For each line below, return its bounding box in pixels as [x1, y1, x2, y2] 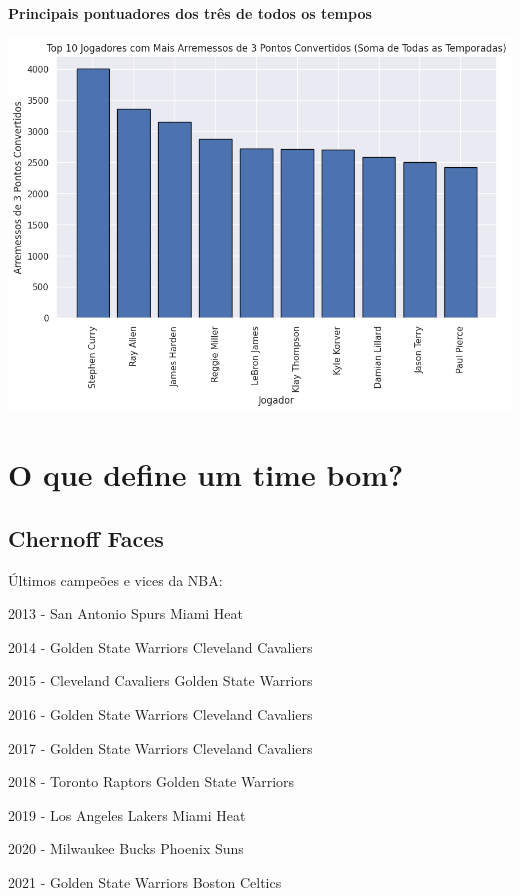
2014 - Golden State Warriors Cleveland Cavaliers [8, 636, 313, 657]
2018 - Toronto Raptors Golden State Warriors [8, 771, 295, 792]
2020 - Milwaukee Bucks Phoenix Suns [8, 838, 244, 859]
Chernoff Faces [8, 522, 164, 553]
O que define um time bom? [8, 454, 404, 495]
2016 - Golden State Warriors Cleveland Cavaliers [8, 704, 313, 725]
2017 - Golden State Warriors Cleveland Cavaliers [8, 737, 313, 758]
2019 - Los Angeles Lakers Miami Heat [8, 804, 246, 825]
